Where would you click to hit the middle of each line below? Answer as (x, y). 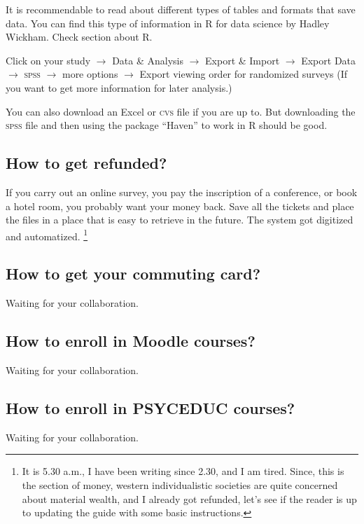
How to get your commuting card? (133, 274)
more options (90, 74)
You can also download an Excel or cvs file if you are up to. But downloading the (181, 111)
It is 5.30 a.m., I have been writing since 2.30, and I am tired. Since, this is (183, 471)
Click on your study (48, 60)
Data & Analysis (148, 60)
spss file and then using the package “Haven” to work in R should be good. (167, 125)
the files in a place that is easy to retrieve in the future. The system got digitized (180, 220)
